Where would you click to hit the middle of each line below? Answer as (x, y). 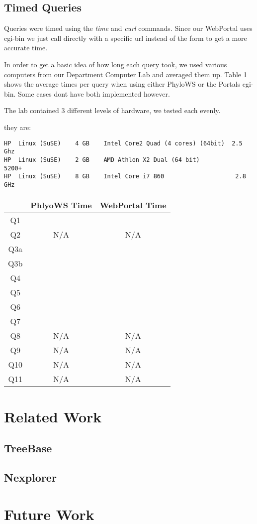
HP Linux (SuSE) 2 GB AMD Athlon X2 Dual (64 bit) (102, 160)
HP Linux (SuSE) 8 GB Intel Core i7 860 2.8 (125, 177)
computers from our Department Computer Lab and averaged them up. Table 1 (126, 74)
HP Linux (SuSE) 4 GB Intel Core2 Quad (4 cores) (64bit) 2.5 (123, 143)
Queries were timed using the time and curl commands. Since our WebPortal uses (128, 28)
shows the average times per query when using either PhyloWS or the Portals (122, 84)
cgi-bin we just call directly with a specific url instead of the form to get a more (126, 38)
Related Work (53, 416)
